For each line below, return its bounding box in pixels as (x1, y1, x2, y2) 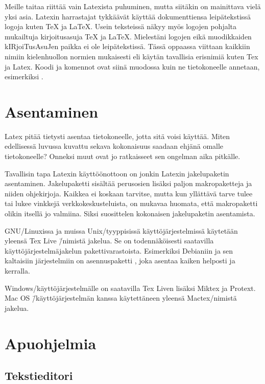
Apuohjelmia (5, 332, 97, 353)
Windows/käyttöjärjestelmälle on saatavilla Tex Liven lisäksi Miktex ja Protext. (5, 282, 256, 293)
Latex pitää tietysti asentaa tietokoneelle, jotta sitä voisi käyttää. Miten (5, 130, 230, 141)
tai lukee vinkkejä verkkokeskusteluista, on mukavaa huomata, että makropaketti (5, 198, 258, 209)
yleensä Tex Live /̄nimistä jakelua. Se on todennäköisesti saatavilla (5, 235, 214, 246)
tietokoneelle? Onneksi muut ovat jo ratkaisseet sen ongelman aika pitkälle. (5, 151, 240, 162)
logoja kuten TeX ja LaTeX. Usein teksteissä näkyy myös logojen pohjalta (5, 21, 237, 32)
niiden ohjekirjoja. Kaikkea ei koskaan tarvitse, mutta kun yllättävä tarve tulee (5, 188, 253, 198)
